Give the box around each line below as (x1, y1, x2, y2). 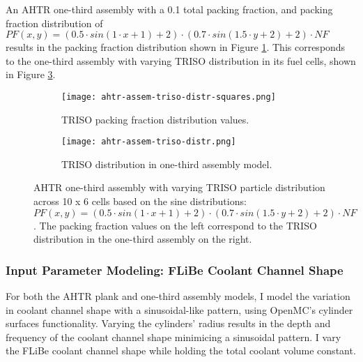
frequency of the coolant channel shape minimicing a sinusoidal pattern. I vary (6, 329, 341, 344)
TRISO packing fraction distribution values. (61, 112, 249, 126)
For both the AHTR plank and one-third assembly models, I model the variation (6, 289, 350, 303)
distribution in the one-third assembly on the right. (33, 232, 252, 246)
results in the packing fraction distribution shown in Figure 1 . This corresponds (6, 40, 346, 54)
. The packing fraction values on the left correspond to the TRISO (33, 218, 317, 232)
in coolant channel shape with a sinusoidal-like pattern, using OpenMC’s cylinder (6, 302, 353, 317)
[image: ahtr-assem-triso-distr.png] (61, 137, 236, 147)
